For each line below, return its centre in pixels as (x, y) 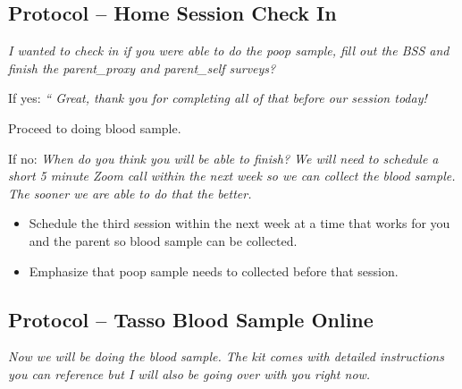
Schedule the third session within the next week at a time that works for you (239, 223)
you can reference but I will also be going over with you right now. (189, 373)
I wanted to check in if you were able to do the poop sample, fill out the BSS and (229, 51)
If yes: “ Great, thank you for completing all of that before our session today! (218, 98)
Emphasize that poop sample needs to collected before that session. (214, 271)
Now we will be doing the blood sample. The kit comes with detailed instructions (226, 356)
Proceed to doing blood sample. (95, 127)
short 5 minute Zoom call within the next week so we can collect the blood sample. (232, 176)
